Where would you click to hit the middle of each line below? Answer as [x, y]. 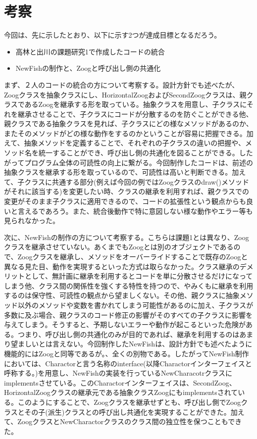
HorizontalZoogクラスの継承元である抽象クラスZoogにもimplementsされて [121, 392]
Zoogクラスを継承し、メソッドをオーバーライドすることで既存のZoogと [133, 256]
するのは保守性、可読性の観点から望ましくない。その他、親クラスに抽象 [122, 295]
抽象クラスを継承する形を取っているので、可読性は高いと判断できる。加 [122, 172]
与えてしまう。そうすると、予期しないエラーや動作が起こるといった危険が [125, 324]
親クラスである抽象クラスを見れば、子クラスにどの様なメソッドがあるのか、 [128, 123]
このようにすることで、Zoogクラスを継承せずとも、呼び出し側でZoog [129, 402]
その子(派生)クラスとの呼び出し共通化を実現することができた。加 [131, 412]
